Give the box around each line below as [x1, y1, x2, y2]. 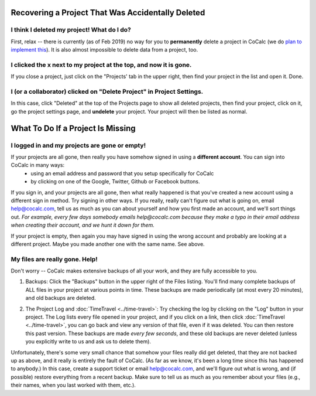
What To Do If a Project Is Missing [11, 123, 136, 133]
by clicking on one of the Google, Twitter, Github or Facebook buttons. [30, 178, 200, 185]
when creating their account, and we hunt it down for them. [11, 221, 155, 228]
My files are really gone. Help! [11, 255, 98, 263]
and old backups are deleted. [25, 295, 96, 302]
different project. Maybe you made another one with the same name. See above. [11, 240, 205, 247]
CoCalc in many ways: [11, 162, 65, 169]
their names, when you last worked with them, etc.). [11, 381, 136, 389]
